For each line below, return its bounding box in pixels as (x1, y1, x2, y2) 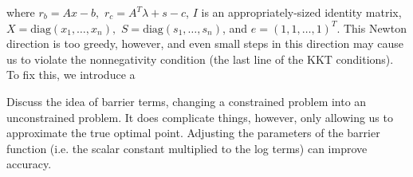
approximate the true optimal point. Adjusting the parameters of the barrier (6, 124, 380, 141)
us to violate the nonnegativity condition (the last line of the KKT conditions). (6, 50, 394, 67)
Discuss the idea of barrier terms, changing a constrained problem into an (6, 92, 367, 109)
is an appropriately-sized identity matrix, (201, 4, 402, 20)
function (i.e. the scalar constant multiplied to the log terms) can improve (6, 140, 368, 156)
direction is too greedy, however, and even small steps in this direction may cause (6, 35, 403, 52)
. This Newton (336, 19, 407, 36)
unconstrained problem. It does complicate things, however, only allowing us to (6, 108, 393, 125)
